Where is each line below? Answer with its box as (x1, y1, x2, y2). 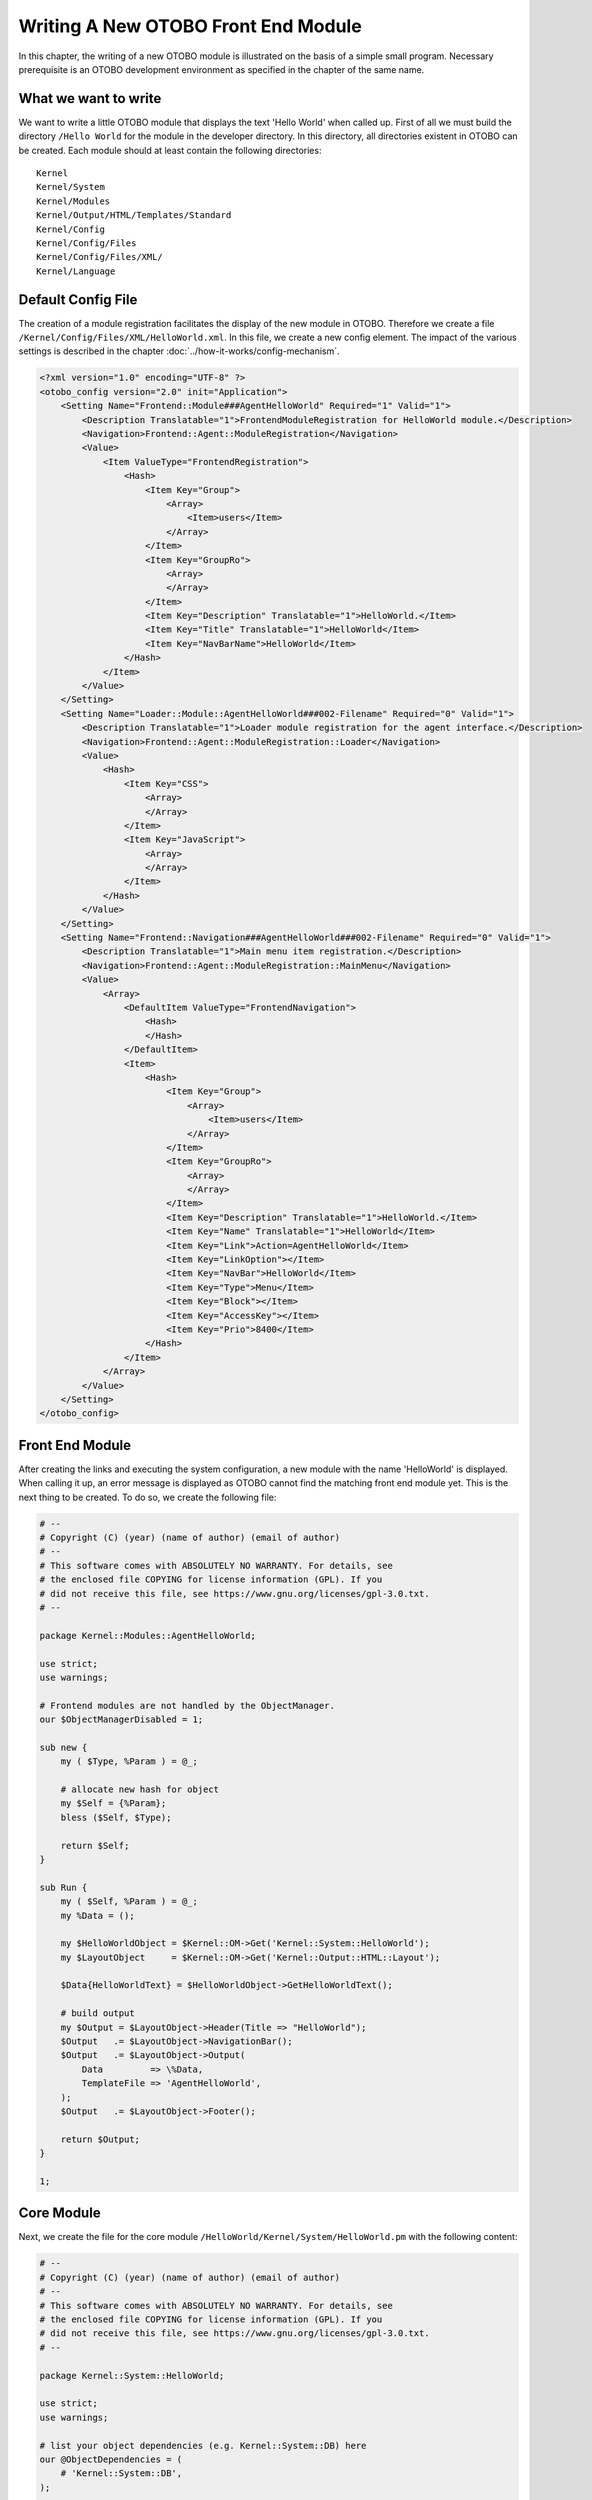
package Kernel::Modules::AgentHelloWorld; (39, 1630, 257, 1641)
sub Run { (39, 1881, 88, 1893)
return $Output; (60, 2133, 140, 2145)
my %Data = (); (60, 1910, 135, 1921)
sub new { (39, 1741, 88, 1753)
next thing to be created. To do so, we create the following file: (18, 1491, 277, 1503)
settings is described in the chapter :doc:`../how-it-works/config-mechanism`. (18, 345, 340, 357)
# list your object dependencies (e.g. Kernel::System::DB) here (39, 2440, 367, 2451)
